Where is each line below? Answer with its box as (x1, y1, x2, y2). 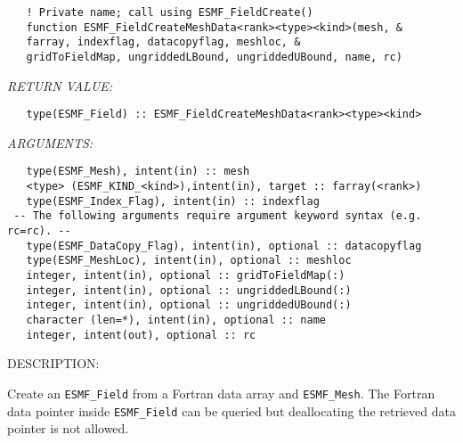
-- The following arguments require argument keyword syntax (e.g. (13, 209, 422, 223)
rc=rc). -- (7, 225, 71, 238)
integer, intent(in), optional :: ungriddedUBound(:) (26, 299, 352, 312)
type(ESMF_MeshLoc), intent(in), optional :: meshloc (26, 254, 352, 267)
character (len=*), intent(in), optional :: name (26, 314, 326, 327)
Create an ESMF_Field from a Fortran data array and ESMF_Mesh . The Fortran (7, 383, 435, 402)
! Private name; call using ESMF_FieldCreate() (26, 6, 313, 19)
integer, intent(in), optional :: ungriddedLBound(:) (26, 283, 352, 297)
